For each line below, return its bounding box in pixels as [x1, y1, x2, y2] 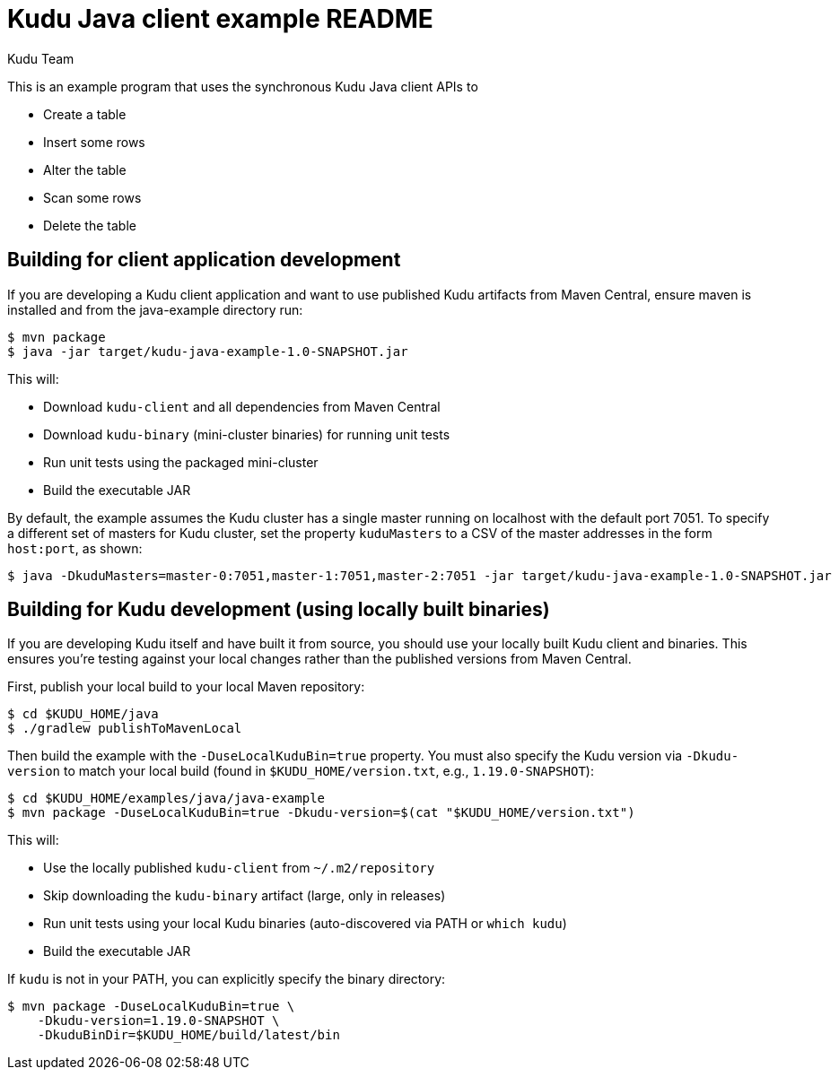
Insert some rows [43, 134, 145, 150]
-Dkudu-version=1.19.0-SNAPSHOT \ [37, 1013, 280, 1029]
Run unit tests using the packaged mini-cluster [43, 454, 319, 470]
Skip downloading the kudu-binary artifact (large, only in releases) [43, 888, 446, 904]
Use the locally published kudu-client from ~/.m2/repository [43, 860, 435, 876]
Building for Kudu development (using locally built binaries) [7, 598, 550, 621]
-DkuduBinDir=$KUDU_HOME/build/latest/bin [37, 1028, 340, 1043]
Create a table [43, 106, 127, 122]
